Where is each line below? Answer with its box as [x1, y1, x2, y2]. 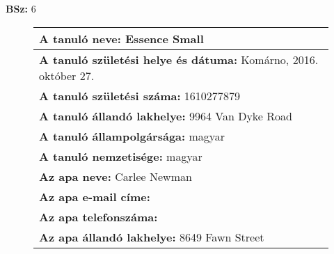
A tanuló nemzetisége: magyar [39, 148, 202, 164]
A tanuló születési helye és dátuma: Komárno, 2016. [39, 51, 319, 68]
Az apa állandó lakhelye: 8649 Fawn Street [39, 228, 264, 245]
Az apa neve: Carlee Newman [39, 168, 192, 184]
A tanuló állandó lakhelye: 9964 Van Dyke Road [39, 107, 292, 124]
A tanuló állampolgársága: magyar [39, 127, 225, 144]
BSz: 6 [6, 1, 36, 15]
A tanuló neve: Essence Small [39, 30, 204, 47]
